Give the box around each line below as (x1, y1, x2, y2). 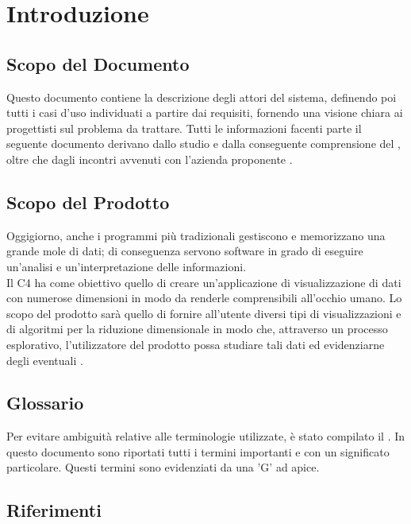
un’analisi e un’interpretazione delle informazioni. (6, 258, 247, 274)
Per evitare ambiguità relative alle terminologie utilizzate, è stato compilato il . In (6, 428, 405, 444)
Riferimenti (6, 498, 102, 522)
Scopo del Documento (6, 51, 190, 76)
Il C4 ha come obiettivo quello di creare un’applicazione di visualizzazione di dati (6, 274, 401, 290)
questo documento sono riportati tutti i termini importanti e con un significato (6, 443, 390, 460)
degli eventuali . (6, 351, 83, 368)
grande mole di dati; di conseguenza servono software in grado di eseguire (6, 243, 363, 259)
